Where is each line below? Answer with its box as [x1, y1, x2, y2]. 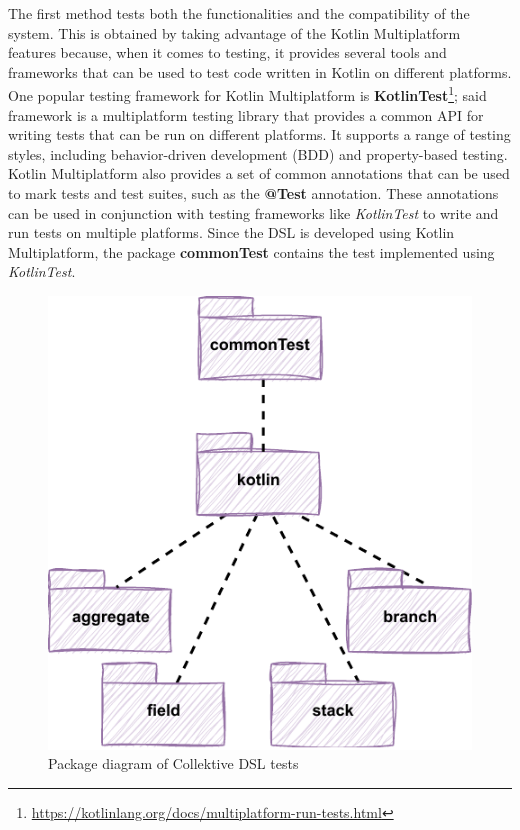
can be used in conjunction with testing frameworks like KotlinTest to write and [8, 202, 499, 223]
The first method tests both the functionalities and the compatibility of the [8, 3, 470, 23]
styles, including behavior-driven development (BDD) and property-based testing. [8, 143, 508, 164]
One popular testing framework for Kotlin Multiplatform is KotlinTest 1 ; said [8, 82, 487, 106]
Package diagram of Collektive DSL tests [48, 753, 299, 774]
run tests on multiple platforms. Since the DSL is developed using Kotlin [8, 222, 455, 243]
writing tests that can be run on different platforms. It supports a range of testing [8, 124, 511, 145]
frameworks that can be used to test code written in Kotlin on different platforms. [8, 61, 512, 82]
